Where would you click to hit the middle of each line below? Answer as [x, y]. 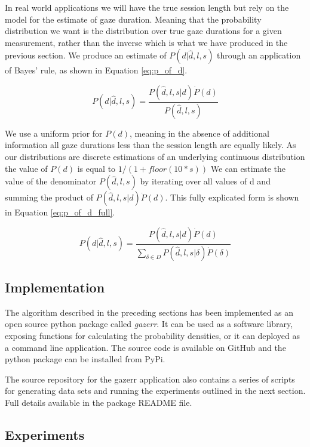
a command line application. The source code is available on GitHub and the [145, 347]
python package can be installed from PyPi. [85, 359]
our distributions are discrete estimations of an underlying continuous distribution [155, 157]
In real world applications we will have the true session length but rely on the [147, 7]
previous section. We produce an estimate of [86, 55]
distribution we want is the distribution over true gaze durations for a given [143, 31]
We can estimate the [248, 168]
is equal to [96, 168]
